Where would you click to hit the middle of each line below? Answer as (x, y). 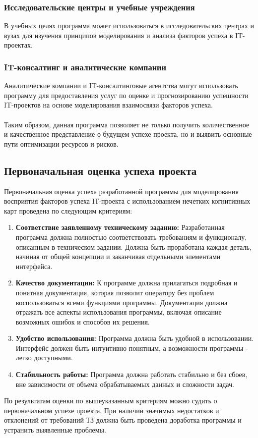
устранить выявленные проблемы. (55, 430)
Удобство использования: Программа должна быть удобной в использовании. (135, 338)
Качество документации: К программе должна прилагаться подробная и (127, 283)
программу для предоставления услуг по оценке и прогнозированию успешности (126, 95)
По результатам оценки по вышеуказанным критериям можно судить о (111, 401)
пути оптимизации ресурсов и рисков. (61, 143)
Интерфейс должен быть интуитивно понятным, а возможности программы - (132, 348)
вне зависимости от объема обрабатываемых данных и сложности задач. (125, 384)
